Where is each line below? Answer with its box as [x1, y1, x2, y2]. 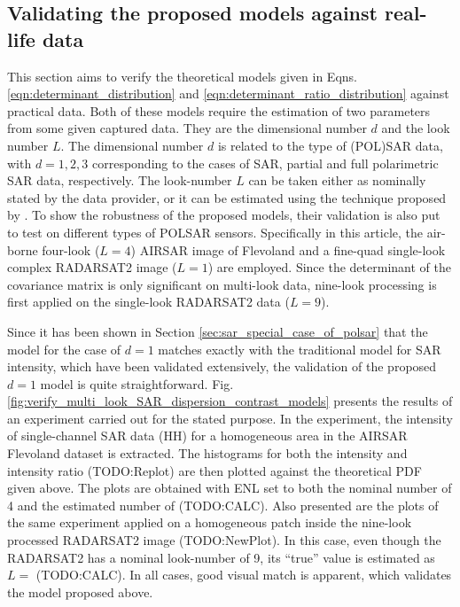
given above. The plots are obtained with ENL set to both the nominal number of [7, 479, 452, 497]
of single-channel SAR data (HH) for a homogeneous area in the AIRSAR [7, 426, 408, 445]
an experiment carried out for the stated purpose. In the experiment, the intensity [7, 409, 453, 427]
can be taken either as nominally [248, 171, 426, 190]
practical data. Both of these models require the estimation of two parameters [7, 101, 431, 120]
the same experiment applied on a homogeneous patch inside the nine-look [7, 513, 412, 532]
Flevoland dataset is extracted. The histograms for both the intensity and [7, 444, 408, 463]
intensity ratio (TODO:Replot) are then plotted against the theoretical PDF [7, 461, 422, 479]
